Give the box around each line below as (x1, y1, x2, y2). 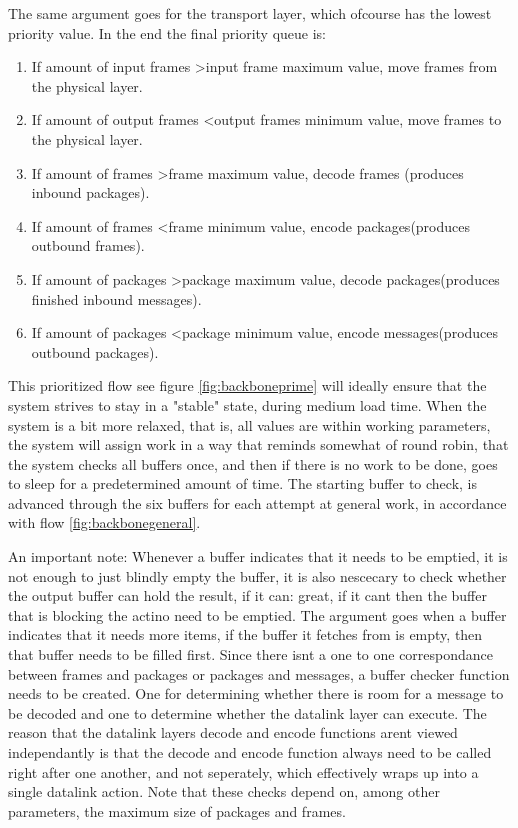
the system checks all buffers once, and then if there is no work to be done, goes (8, 453, 498, 474)
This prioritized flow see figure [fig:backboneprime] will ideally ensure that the (8, 375, 487, 396)
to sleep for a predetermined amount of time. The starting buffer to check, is (8, 473, 477, 494)
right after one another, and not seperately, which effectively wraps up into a (8, 761, 479, 782)
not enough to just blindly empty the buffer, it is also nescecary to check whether (8, 565, 507, 586)
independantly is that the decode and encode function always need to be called (8, 742, 492, 762)
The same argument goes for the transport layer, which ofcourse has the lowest (8, 3, 492, 23)
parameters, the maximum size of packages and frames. (8, 800, 346, 821)
